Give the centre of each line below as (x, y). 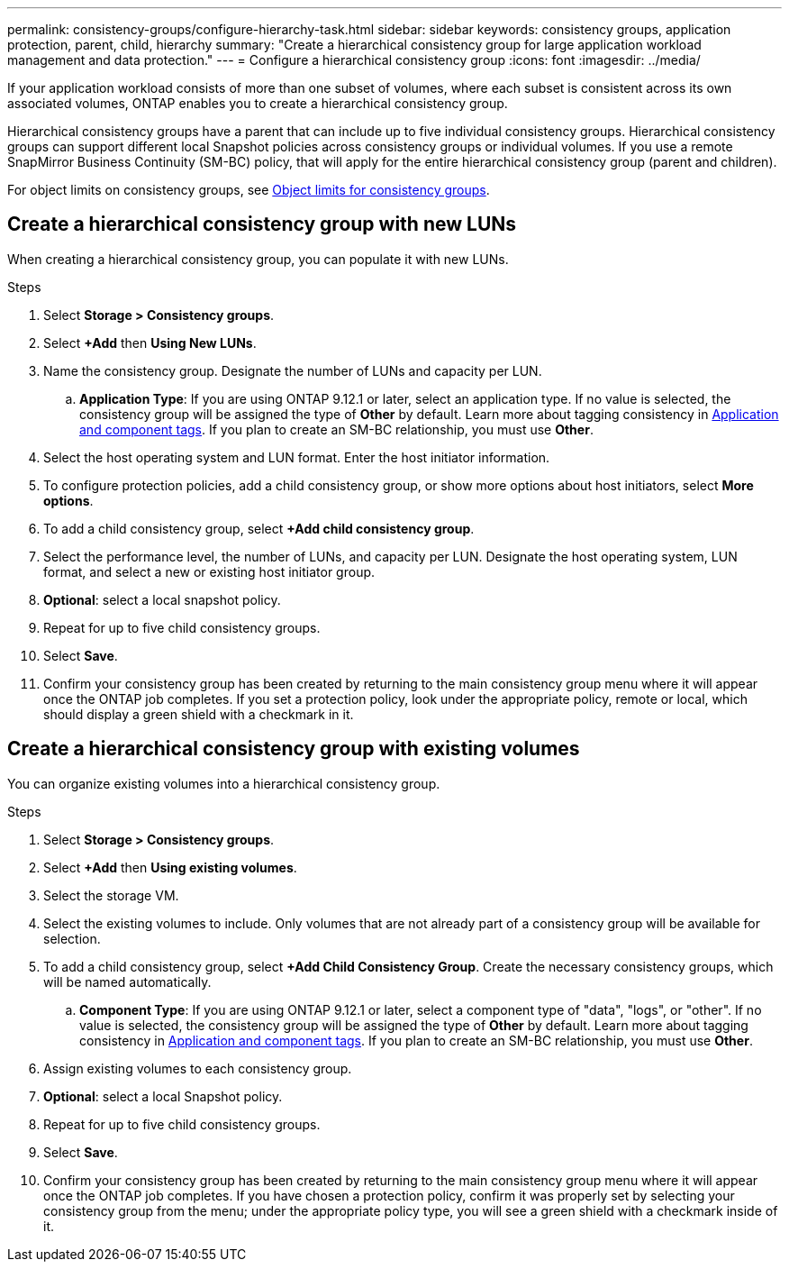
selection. (72, 938)
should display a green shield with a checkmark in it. (199, 714)
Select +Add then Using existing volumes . (170, 867)
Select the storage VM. (111, 895)
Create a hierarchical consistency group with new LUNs (262, 224)
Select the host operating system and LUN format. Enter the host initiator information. (297, 457)
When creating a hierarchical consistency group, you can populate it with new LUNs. (258, 259)
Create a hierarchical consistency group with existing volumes (294, 749)
